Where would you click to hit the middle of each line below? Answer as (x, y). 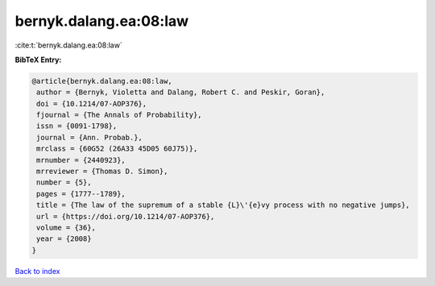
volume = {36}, (66, 228)
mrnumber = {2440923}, (81, 160)
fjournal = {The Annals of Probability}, (119, 115)
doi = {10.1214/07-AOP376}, (92, 104)
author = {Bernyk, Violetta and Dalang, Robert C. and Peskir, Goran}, (181, 92)
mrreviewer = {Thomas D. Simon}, (102, 172)
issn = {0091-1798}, (77, 126)
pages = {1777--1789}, (81, 194)
